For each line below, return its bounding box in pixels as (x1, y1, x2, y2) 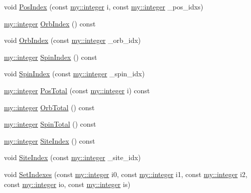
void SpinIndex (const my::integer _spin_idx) (4, 68, 145, 79)
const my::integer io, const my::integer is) (4, 179, 131, 189)
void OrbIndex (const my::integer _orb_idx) (4, 35, 141, 45)
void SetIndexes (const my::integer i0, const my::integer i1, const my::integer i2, (4, 169, 248, 179)
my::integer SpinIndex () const (4, 51, 97, 62)
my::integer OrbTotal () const (4, 102, 95, 112)
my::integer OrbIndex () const (4, 18, 96, 28)
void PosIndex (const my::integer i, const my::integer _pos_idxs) (4, 1, 204, 11)
